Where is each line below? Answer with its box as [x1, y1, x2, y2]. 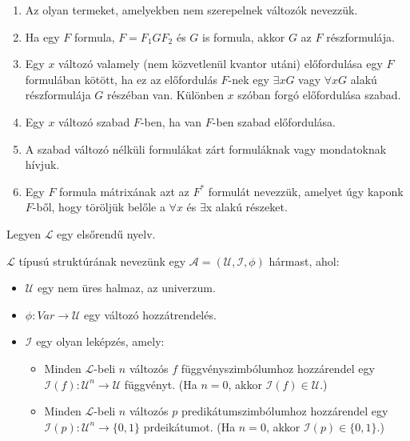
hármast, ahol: [269, 252, 340, 269]
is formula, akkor [202, 28, 285, 45]
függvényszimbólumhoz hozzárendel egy [181, 359, 375, 376]
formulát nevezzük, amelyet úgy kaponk [208, 182, 404, 199]
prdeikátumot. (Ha [143, 418, 236, 435]
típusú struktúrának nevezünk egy [18, 252, 186, 269]
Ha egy [25, 28, 60, 45]
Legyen [6, 225, 41, 242]
